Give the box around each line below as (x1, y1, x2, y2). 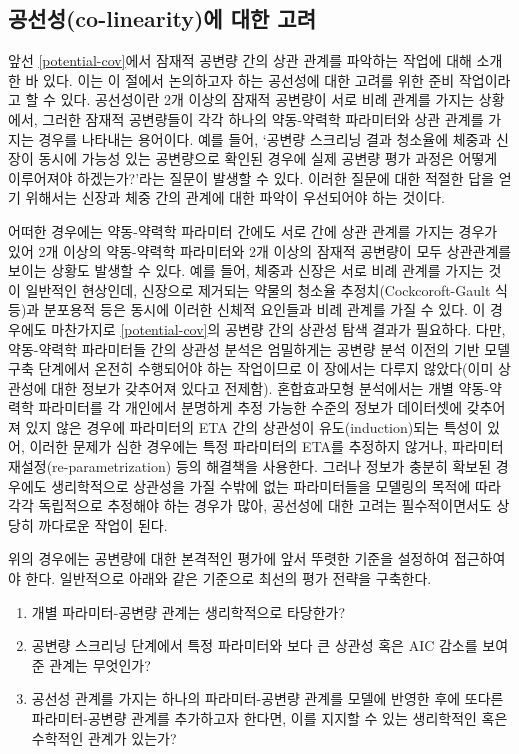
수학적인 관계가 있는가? (31, 727, 177, 748)
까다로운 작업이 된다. (38, 514, 168, 535)
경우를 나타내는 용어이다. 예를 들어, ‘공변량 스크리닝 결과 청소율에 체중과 (38, 128, 492, 149)
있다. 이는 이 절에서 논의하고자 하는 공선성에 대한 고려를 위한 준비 (43, 69, 455, 90)
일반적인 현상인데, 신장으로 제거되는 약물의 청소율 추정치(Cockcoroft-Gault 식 (25, 279, 508, 300)
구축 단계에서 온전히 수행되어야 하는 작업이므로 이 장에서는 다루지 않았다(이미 (8, 358, 494, 379)
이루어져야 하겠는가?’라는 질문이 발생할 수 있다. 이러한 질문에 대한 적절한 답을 (8, 167, 495, 188)
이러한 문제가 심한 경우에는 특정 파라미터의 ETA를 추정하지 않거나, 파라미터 (29, 436, 504, 457)
